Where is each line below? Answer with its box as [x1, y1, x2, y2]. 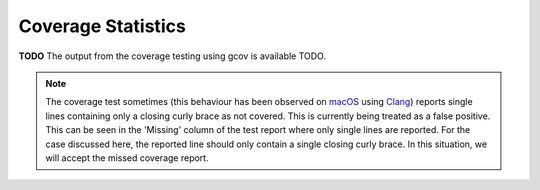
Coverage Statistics [18, 15, 187, 37]
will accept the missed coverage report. [45, 151, 209, 164]
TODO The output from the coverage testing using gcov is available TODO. [18, 50, 327, 62]
